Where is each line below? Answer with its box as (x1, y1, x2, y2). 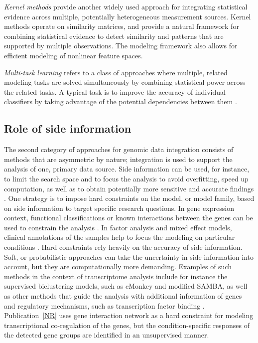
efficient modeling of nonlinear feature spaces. (4, 50, 143, 60)
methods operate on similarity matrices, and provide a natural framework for (4, 21, 239, 31)
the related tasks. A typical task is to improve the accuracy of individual (4, 86, 226, 97)
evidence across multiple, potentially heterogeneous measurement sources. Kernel (4, 11, 251, 21)
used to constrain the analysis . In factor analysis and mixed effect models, (4, 222, 232, 232)
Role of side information (4, 121, 131, 136)
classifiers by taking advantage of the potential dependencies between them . (4, 96, 237, 107)
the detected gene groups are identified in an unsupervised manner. (4, 330, 209, 340)
